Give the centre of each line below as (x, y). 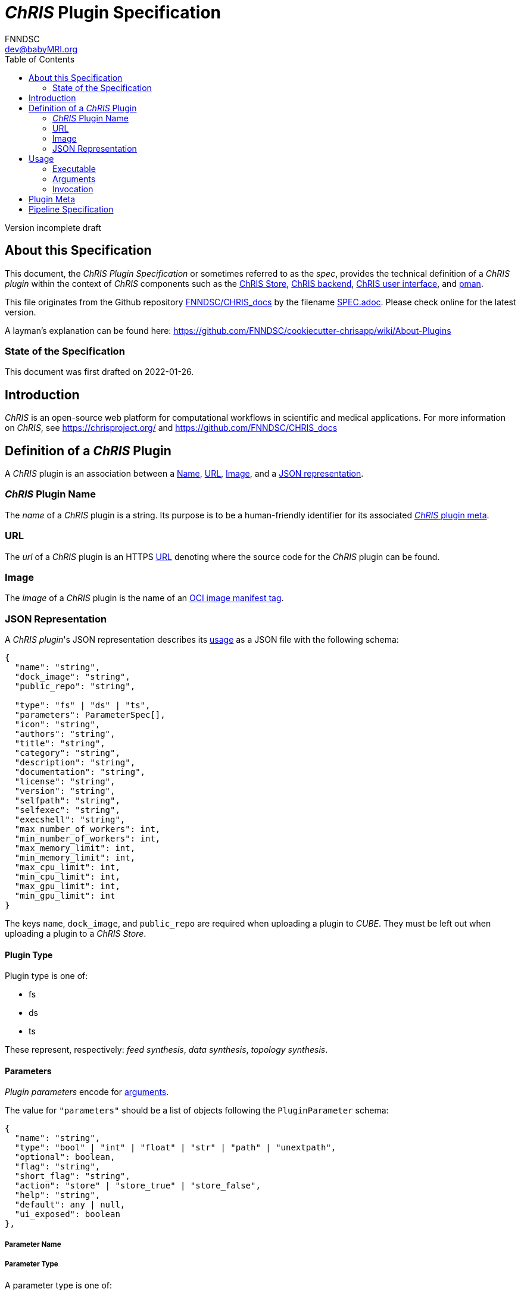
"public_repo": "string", (75, 686)
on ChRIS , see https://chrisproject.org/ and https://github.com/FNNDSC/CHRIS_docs (171, 428)
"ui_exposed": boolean (67, 1214)
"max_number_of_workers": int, (88, 829)
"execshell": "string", (70, 820)
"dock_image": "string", (72, 677)
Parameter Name (33, 1244)
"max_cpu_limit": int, (67, 867)
